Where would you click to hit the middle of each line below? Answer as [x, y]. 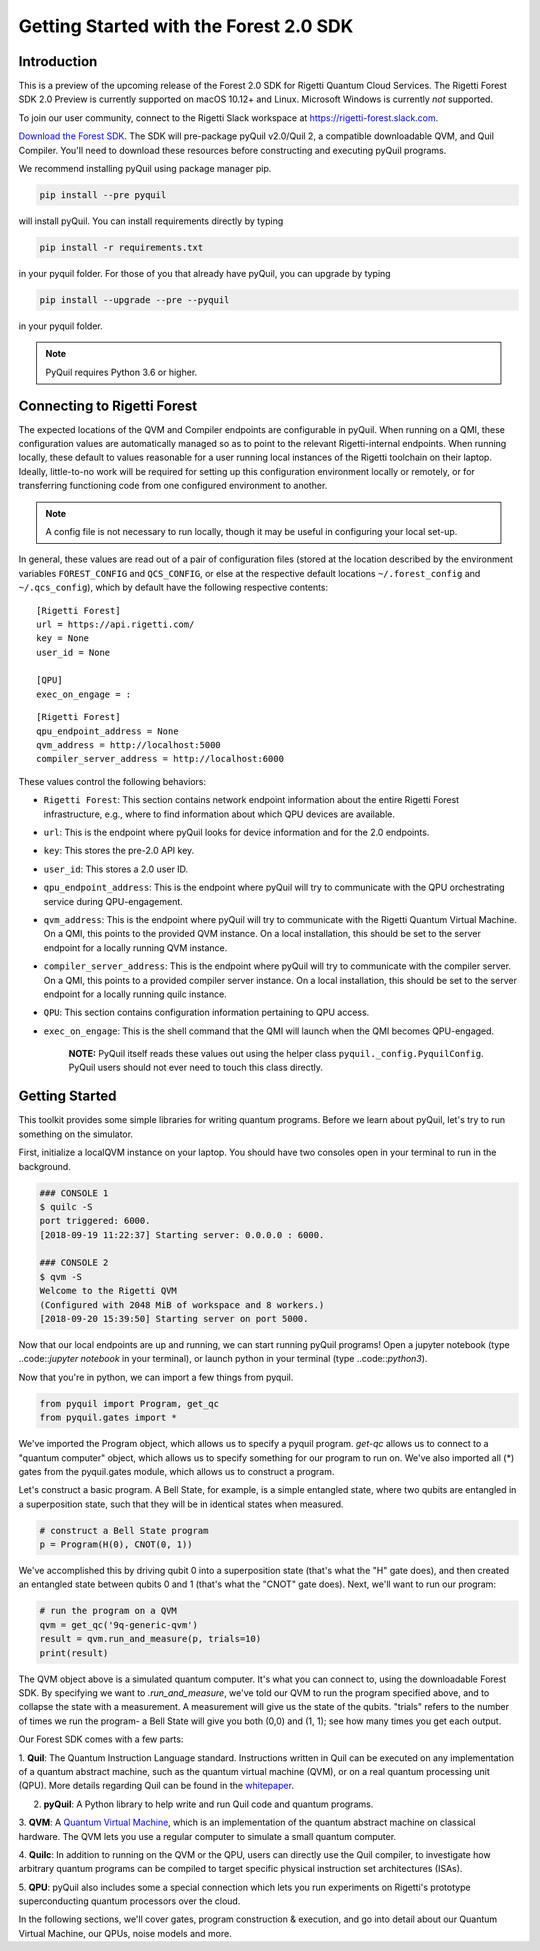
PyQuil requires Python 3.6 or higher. [121, 372]
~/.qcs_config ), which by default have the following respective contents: [173, 587]
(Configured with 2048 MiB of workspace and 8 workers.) [182, 1304]
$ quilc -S [66, 1206]
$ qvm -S [61, 1276]
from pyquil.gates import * [108, 1418]
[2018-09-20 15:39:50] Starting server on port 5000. [174, 1319]
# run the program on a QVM [108, 1611]
